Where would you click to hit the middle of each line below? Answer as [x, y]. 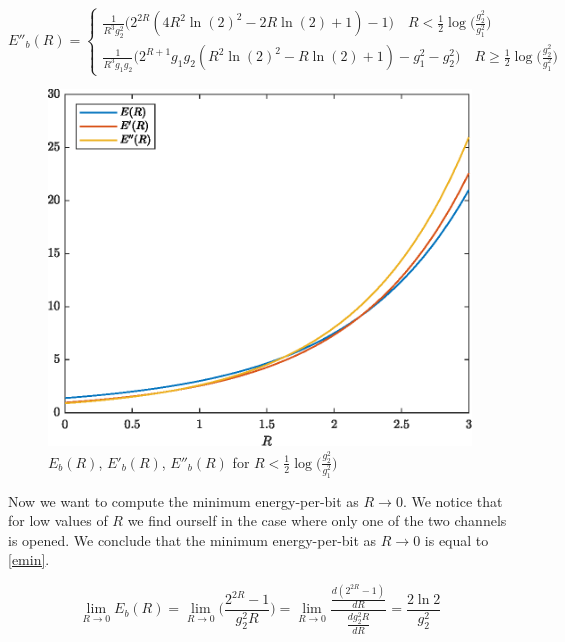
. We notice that [452, 500]
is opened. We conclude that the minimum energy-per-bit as [192, 539]
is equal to [456, 539]
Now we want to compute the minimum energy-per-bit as [183, 500]
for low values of [58, 520]
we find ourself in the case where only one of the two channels [317, 520]
